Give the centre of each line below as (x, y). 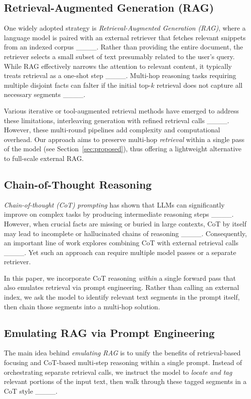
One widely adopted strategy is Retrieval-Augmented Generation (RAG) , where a (125, 28)
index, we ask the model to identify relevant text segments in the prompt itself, (122, 297)
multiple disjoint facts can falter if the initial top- (77, 85)
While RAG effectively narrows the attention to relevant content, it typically (118, 66)
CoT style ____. (31, 391)
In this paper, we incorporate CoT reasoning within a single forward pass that (120, 278)
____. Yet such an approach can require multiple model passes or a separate (120, 252)
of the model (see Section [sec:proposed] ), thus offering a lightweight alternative (123, 149)
